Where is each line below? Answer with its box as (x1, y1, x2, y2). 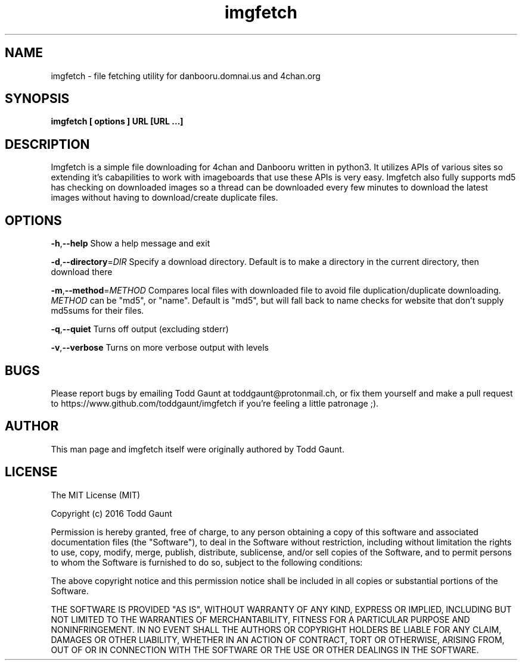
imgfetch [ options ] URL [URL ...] (51, 116, 184, 127)
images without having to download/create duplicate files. (51, 192, 278, 203)
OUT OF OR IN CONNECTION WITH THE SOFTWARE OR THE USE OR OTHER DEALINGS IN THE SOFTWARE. (51, 644, 479, 655)
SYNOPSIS (5, 91, 70, 107)
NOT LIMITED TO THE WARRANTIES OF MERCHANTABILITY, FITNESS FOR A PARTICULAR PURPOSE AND (51, 614, 470, 625)
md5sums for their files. (51, 305, 144, 316)
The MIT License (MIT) (51, 489, 141, 500)
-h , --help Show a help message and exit (51, 238, 210, 249)
